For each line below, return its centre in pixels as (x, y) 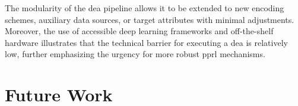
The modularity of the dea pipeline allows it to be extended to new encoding (145, 8)
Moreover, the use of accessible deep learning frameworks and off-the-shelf (139, 31)
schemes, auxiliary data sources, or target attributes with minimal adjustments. (150, 19)
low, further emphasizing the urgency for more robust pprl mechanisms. (135, 54)
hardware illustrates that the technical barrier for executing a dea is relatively (146, 42)
